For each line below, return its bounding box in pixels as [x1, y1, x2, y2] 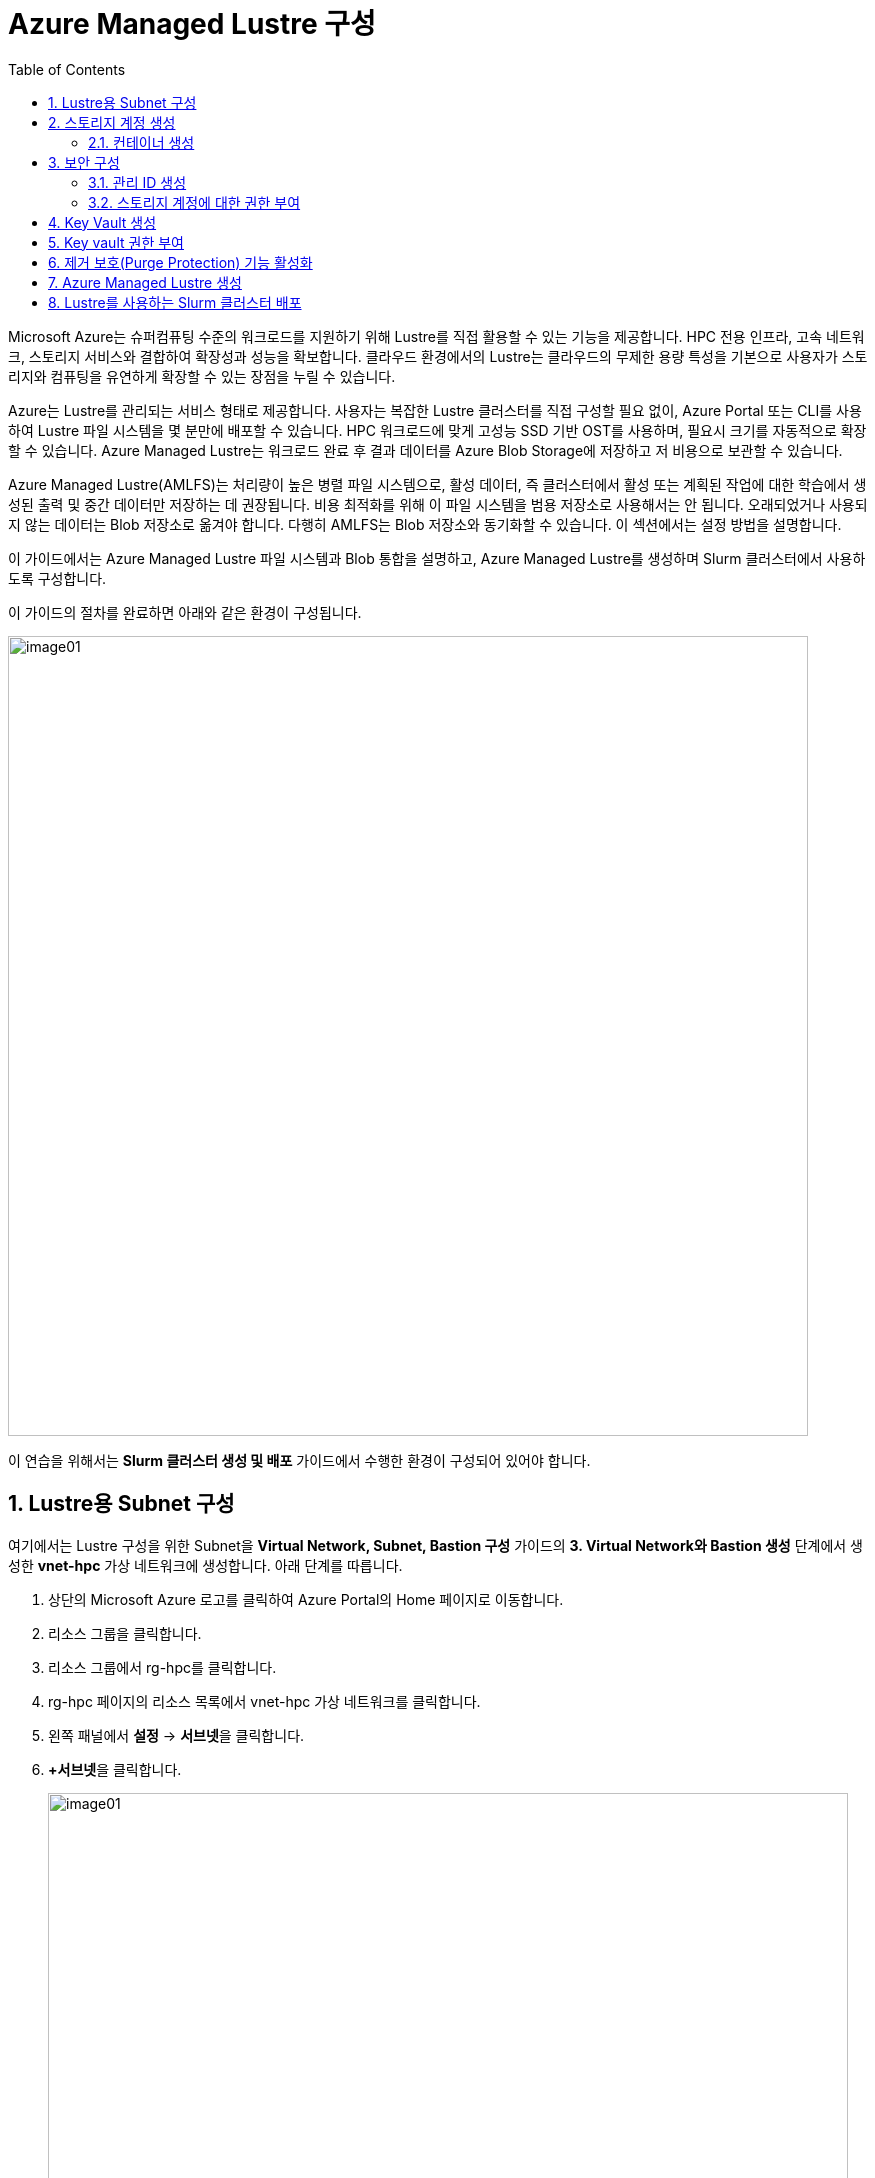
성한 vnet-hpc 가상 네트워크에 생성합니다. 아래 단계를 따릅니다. [8, 1556, 403, 1574]
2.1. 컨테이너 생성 [88, 133, 195, 151]
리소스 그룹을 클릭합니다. [48, 1624, 202, 1642]
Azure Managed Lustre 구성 [8, 7, 376, 41]
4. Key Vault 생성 [48, 213, 157, 231]
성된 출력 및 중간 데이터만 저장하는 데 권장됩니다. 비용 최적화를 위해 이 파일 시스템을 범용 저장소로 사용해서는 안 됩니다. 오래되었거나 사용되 [8, 495, 868, 513]
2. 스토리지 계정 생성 [48, 113, 176, 131]
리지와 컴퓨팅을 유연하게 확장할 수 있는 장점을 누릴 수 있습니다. [8, 367, 396, 385]
